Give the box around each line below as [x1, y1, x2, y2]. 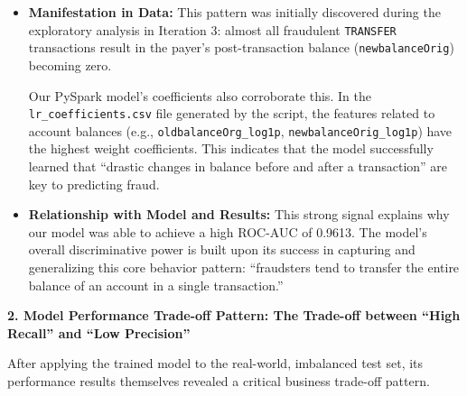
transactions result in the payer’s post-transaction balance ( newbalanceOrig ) [28, 38, 454, 57]
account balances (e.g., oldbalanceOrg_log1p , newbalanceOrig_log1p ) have [28, 121, 453, 140]
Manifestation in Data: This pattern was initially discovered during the [28, 3, 441, 21]
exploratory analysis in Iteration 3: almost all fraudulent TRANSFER [28, 20, 397, 39]
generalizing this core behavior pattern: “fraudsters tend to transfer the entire [28, 257, 460, 276]
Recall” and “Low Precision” [7, 323, 191, 342]
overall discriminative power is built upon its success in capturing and [28, 240, 416, 259]
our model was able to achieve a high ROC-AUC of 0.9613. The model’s [28, 222, 427, 241]
